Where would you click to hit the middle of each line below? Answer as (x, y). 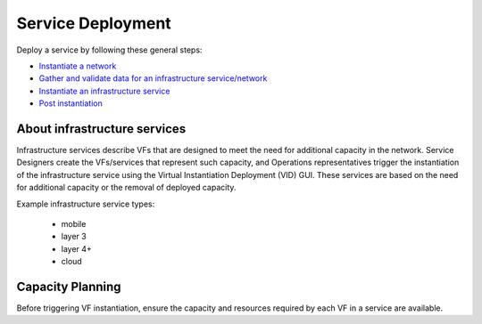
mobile (74, 223)
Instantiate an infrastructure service (104, 91)
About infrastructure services (101, 129)
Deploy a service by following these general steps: (109, 50)
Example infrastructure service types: (86, 204)
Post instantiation (71, 103)
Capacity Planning (69, 286)
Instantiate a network (78, 66)
